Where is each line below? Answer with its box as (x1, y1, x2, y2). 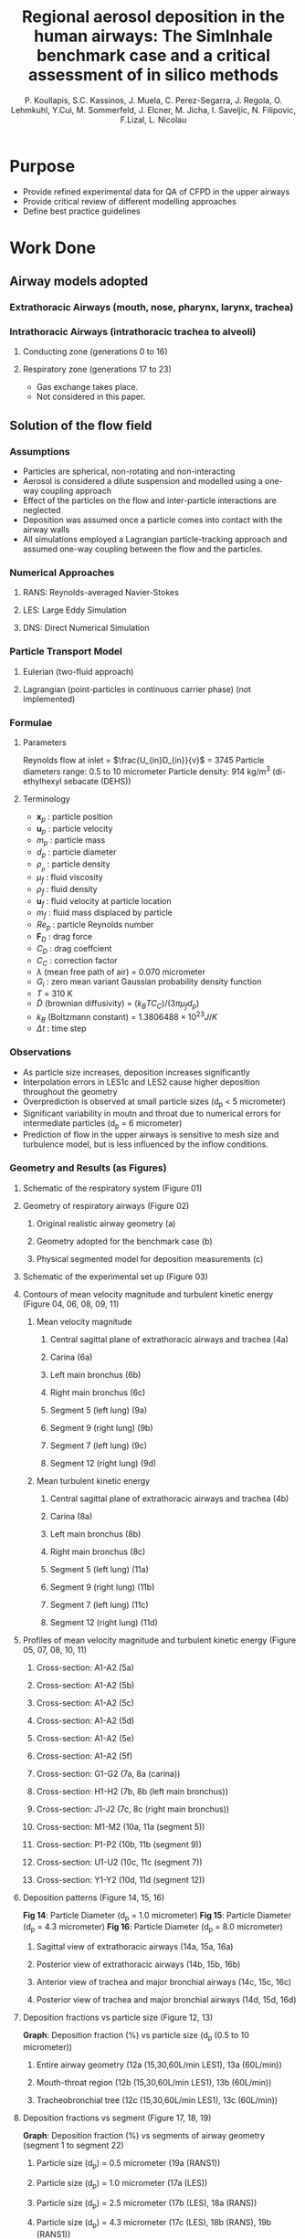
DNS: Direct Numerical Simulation (22, 623, 150, 634)
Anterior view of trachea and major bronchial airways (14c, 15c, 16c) (36, 1977, 292, 1988)
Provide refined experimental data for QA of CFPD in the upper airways (22, 185, 290, 197)
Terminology (22, 793, 70, 804)
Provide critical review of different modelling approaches (22, 195, 237, 206)
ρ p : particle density (36, 858, 111, 873)
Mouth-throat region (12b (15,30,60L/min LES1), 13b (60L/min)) (36, 2077, 272, 2088)
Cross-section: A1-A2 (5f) (36, 1750, 133, 1761)
